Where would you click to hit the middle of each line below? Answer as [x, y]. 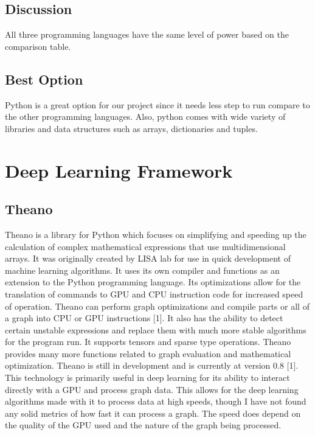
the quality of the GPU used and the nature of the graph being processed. [143, 425]
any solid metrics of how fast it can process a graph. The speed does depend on [153, 413]
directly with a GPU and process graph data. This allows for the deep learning [152, 389]
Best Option [44, 79]
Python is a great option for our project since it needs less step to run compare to [157, 104]
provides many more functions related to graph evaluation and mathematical [148, 353]
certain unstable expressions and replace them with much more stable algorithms [156, 329]
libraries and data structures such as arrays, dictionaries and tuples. [131, 128]
